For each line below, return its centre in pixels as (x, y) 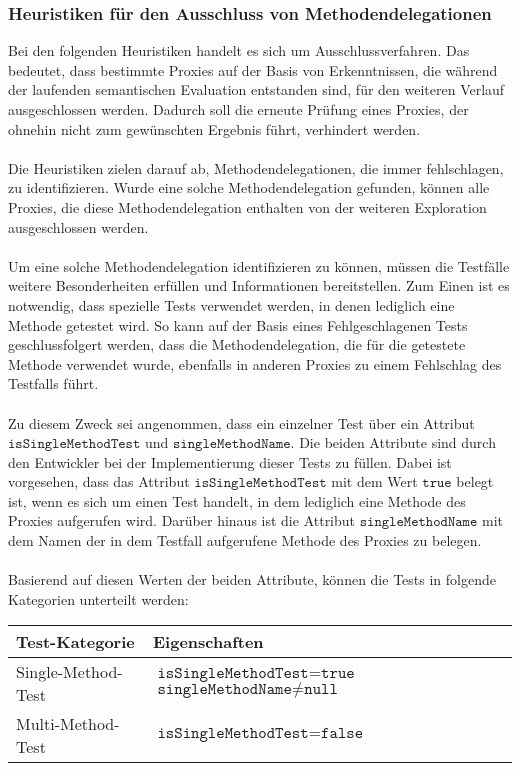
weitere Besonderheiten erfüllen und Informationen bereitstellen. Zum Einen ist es (259, 285)
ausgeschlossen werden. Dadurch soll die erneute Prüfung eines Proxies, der (238, 109)
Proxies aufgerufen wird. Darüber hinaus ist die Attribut (182, 520)
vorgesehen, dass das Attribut (99, 481)
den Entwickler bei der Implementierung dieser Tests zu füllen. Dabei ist (230, 461)
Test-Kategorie (75, 642)
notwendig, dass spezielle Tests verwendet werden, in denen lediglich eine (231, 304)
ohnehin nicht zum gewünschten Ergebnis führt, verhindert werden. (214, 128)
